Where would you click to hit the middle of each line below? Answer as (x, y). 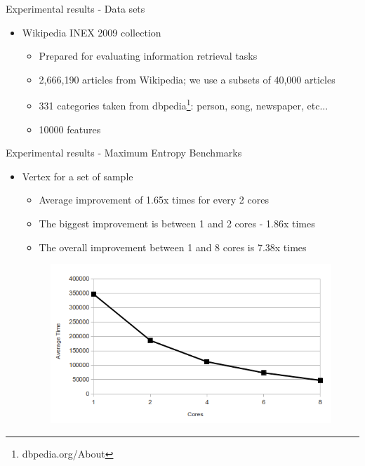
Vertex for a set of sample (78, 176)
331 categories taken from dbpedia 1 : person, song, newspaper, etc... (184, 105)
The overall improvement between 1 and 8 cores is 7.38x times (173, 247)
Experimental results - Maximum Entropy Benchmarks (124, 153)
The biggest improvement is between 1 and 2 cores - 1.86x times (177, 223)
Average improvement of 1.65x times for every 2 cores (154, 200)
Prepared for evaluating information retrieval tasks (148, 56)
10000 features (70, 129)
